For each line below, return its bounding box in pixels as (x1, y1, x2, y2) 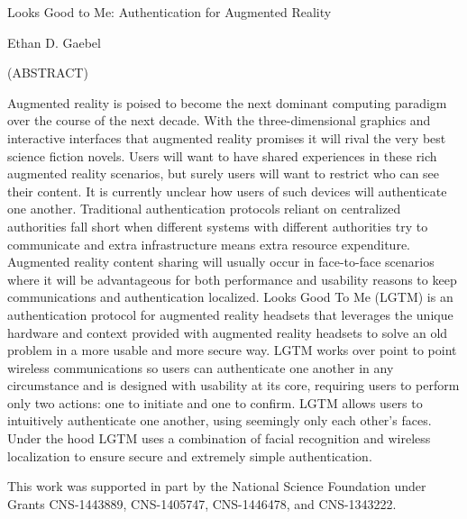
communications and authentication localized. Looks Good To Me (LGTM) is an (7, 287, 453, 306)
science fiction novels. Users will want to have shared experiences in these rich (7, 146, 437, 165)
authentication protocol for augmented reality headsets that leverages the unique (7, 305, 453, 323)
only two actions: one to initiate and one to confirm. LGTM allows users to (7, 393, 423, 412)
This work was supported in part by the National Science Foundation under (7, 477, 426, 496)
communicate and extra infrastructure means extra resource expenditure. (7, 234, 410, 253)
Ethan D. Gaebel (7, 32, 101, 51)
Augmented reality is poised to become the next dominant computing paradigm (7, 93, 447, 112)
